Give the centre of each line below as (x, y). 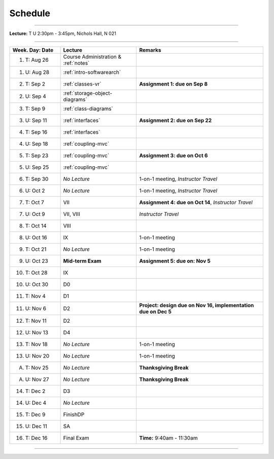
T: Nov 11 (36, 321)
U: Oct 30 (37, 284)
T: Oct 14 (36, 225)
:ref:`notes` (76, 63)
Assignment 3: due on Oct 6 (174, 156)
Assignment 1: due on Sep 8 (174, 84)
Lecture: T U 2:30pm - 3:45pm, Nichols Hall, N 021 (63, 33)
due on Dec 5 (156, 312)
